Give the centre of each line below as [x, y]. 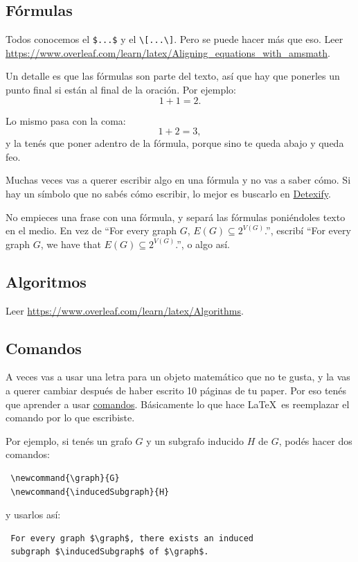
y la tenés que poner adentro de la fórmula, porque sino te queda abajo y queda [175, 143]
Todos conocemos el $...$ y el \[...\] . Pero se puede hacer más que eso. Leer [174, 39]
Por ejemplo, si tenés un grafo [69, 440]
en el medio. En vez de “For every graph [91, 230]
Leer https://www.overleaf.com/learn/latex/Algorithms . [125, 310]
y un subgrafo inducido [195, 440]
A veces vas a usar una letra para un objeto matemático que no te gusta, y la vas [178, 377]
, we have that [71, 244]
